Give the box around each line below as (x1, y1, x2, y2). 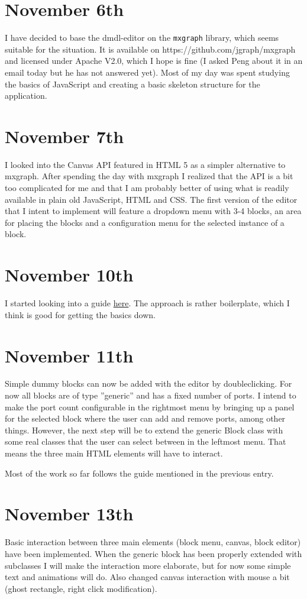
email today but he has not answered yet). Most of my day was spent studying (5, 66, 290, 78)
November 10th (5, 263, 134, 287)
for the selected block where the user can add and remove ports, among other (5, 412, 286, 425)
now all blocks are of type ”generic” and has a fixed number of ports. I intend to (5, 389, 296, 402)
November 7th (5, 124, 124, 148)
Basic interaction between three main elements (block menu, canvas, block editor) (5, 536, 301, 548)
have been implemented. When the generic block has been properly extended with (5, 547, 302, 559)
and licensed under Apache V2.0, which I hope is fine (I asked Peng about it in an (5, 54, 303, 67)
